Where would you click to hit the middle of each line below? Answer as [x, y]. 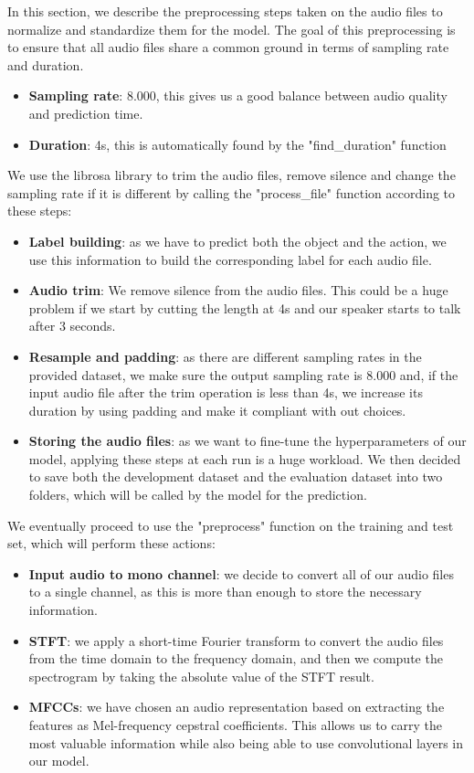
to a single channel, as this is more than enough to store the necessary [225, 592]
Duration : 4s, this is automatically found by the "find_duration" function [237, 144]
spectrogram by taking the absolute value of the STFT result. [201, 676]
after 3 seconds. [72, 326]
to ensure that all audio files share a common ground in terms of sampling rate [228, 47]
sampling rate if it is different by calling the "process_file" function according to [232, 192]
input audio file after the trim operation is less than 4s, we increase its [226, 392]
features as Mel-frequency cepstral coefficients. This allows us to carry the [235, 725]
